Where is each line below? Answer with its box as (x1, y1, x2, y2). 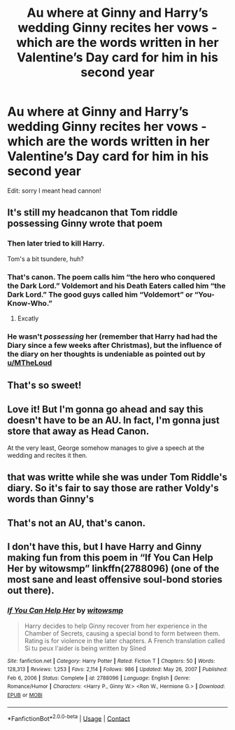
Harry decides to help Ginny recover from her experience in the (24, 622, 208, 630)
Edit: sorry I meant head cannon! (7, 186, 101, 195)
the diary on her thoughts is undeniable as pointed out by (7, 349, 206, 358)
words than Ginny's (7, 493, 94, 505)
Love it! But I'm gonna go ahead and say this (7, 403, 204, 415)
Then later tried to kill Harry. (7, 239, 105, 248)
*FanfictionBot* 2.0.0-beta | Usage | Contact (7, 713, 131, 722)
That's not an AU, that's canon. (7, 517, 145, 529)
